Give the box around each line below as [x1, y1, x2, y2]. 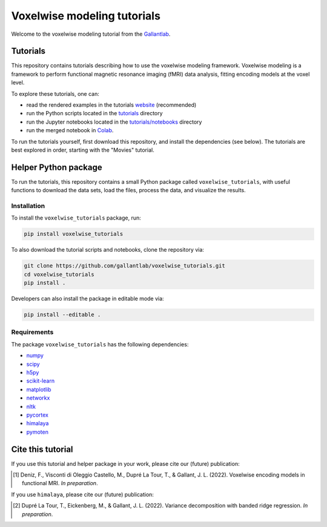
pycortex [26, 411, 48, 418]
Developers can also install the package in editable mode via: [11, 295, 164, 303]
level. [11, 79, 25, 86]
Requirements [11, 328, 54, 337]
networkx [26, 394, 50, 401]
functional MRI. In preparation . [22, 480, 98, 487]
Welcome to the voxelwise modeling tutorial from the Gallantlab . [11, 30, 171, 38]
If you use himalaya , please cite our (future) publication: [11, 491, 154, 498]
